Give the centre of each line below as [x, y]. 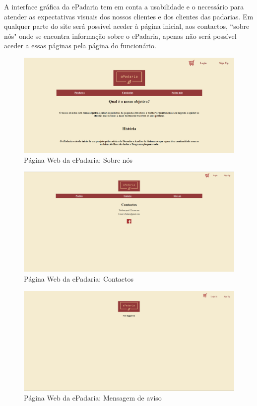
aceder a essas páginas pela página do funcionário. [80, 46]
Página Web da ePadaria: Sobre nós [78, 159]
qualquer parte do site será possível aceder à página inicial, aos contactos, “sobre [127, 26]
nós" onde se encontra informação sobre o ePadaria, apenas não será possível [120, 36]
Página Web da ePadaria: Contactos [79, 279]
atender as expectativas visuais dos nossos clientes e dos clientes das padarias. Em [129, 16]
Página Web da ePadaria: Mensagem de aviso [93, 398]
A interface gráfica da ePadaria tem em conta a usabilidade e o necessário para [124, 6]
